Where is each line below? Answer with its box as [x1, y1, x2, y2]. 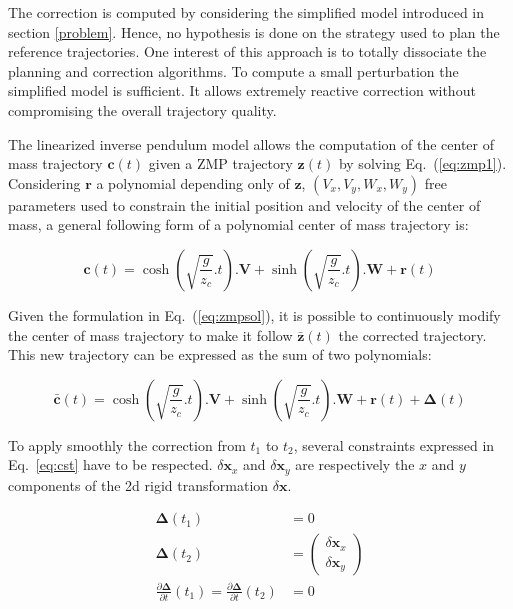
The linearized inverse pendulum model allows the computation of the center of [8, 133, 494, 154]
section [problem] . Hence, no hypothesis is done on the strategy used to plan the [8, 21, 500, 42]
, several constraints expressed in [293, 434, 495, 455]
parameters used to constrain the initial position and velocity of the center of [8, 194, 481, 215]
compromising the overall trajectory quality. [8, 99, 277, 120]
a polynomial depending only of [96, 172, 290, 193]
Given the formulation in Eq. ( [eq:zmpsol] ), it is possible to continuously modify [8, 304, 501, 325]
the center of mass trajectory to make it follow [8, 324, 293, 345]
